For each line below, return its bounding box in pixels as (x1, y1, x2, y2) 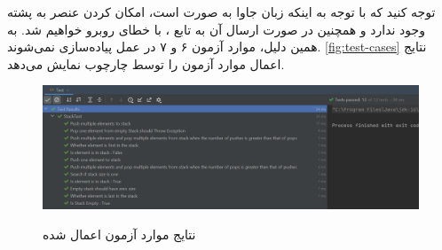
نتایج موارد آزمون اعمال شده (43, 224, 196, 243)
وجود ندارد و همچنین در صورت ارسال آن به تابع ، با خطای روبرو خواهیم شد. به (7, 20, 425, 38)
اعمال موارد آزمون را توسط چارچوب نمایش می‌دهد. (7, 54, 285, 73)
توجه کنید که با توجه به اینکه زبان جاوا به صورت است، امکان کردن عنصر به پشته (7, 3, 436, 20)
